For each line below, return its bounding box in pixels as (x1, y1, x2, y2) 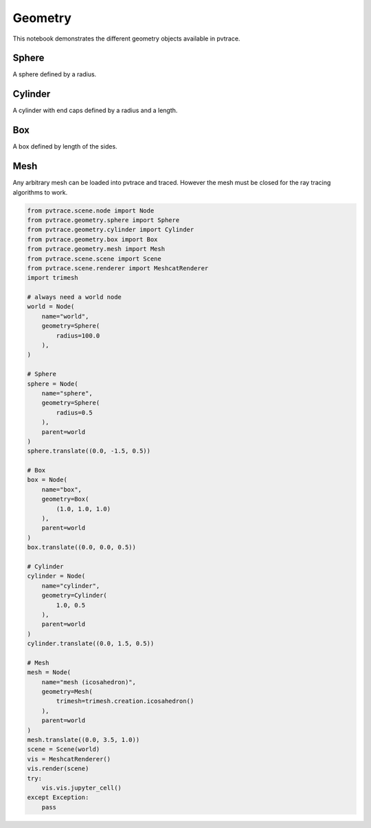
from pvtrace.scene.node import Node (27, 206, 155, 215)
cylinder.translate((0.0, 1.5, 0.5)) (27, 640, 155, 648)
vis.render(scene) (27, 765, 89, 773)
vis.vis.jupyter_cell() (41, 784, 122, 792)
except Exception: (27, 794, 89, 801)
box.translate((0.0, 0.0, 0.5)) (27, 543, 137, 552)
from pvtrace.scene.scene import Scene (27, 254, 161, 263)
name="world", (41, 312, 89, 320)
